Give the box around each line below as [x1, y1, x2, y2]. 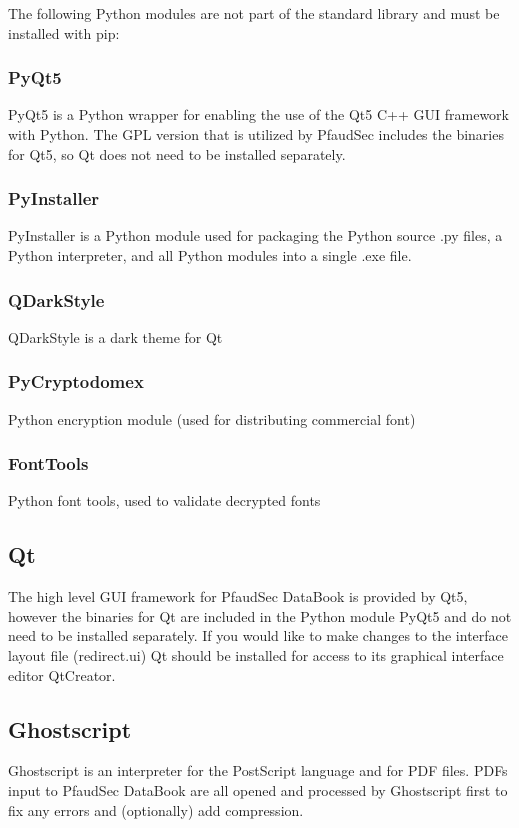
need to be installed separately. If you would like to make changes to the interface [8, 625, 508, 646]
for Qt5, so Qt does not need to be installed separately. [8, 143, 346, 164]
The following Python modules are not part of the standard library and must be [8, 3, 500, 23]
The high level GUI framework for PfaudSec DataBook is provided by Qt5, [8, 586, 468, 607]
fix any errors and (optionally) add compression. [8, 799, 304, 820]
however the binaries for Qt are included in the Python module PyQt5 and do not [8, 605, 512, 626]
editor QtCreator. [8, 664, 116, 685]
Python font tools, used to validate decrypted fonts [8, 490, 321, 511]
